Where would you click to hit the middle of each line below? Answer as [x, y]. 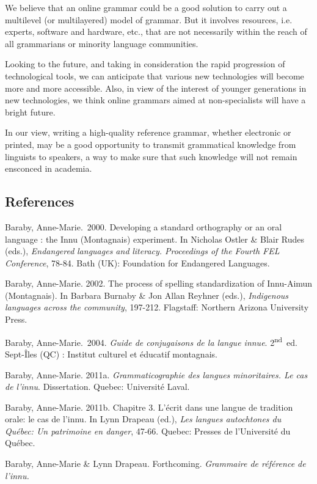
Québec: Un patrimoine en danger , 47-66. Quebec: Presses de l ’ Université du [148, 431]
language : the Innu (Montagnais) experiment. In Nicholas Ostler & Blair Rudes [155, 239]
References [40, 201]
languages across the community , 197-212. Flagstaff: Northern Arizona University [157, 307]
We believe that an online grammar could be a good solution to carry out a [146, 7]
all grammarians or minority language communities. [102, 43]
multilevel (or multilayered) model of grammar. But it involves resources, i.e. [149, 19]
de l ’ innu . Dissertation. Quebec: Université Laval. [97, 387]
